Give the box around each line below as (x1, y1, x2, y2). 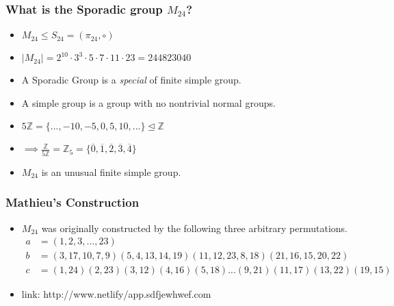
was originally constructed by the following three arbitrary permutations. (41, 220, 348, 235)
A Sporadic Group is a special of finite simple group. (21, 73, 241, 87)
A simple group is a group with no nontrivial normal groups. (21, 95, 276, 110)
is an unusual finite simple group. (41, 164, 181, 179)
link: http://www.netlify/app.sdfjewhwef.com (21, 287, 211, 301)
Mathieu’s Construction (5, 194, 140, 211)
